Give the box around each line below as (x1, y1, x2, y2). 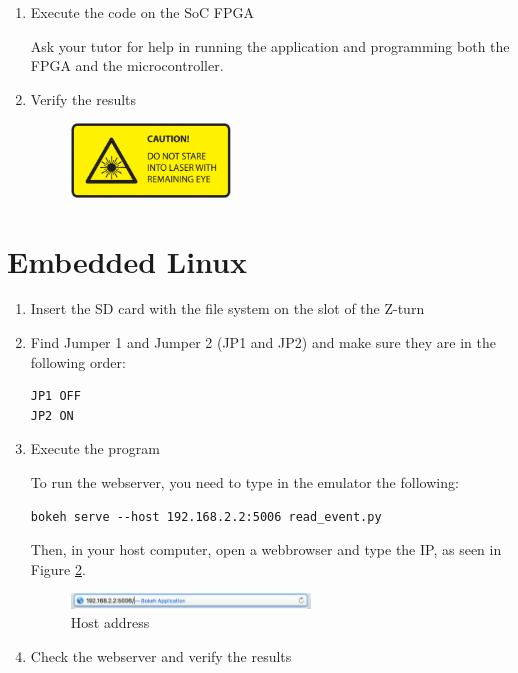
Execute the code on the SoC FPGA (30, 2, 254, 22)
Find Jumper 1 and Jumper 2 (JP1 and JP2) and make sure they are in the (30, 332, 496, 353)
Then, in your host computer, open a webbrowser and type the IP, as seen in (30, 539, 502, 560)
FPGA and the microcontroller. (30, 55, 224, 76)
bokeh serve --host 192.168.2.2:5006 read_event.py (30, 509, 382, 524)
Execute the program (30, 438, 160, 459)
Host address (70, 612, 150, 633)
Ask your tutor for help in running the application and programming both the (30, 35, 510, 56)
